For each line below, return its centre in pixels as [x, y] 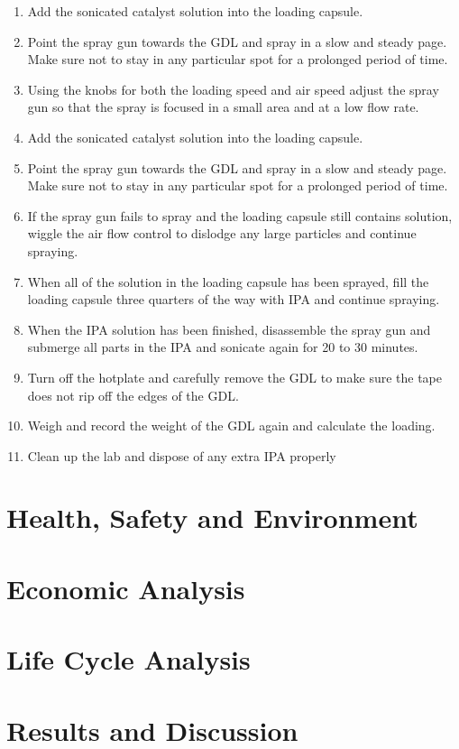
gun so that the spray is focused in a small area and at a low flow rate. [223, 107]
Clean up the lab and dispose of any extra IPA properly [182, 455]
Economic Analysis [126, 588]
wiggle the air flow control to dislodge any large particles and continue [222, 233]
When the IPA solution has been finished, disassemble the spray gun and [229, 329]
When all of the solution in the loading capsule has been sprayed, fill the [228, 281]
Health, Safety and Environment [212, 518]
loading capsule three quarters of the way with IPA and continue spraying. [234, 299]
